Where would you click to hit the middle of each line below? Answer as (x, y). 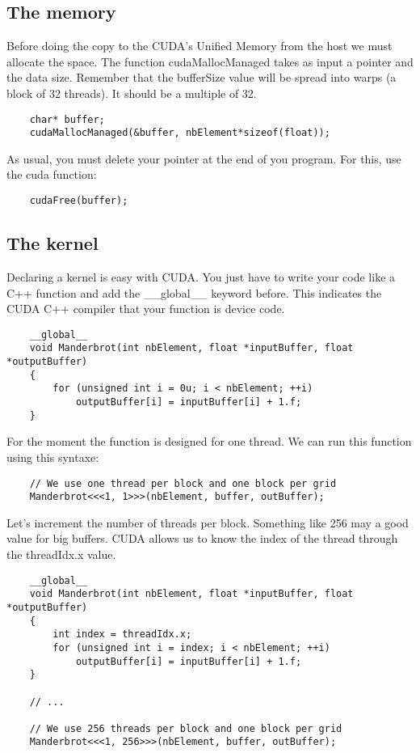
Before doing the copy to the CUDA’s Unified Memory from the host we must (199, 46)
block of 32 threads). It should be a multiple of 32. (132, 93)
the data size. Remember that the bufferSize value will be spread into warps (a (202, 77)
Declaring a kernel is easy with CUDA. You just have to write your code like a (201, 276)
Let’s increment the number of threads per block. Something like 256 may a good (208, 522)
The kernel (52, 243)
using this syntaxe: (53, 457)
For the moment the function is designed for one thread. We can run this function (209, 441)
